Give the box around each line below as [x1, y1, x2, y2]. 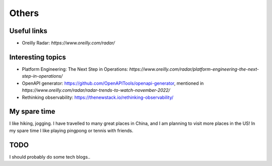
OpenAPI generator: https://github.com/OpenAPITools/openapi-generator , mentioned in [22, 80, 204, 86]
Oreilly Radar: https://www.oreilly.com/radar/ [22, 40, 115, 46]
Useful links [9, 27, 48, 35]
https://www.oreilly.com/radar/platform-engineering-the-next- [129, 66, 259, 72]
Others [9, 8, 39, 19]
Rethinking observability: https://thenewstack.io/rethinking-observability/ [22, 94, 174, 100]
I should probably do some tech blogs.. [9, 153, 91, 160]
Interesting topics [9, 53, 66, 61]
